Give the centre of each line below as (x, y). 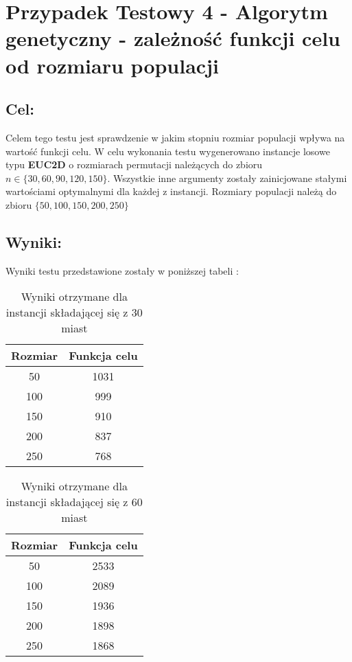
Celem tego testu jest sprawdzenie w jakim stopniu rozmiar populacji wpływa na (175, 137)
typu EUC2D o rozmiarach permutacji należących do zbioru (134, 164)
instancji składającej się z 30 (74, 312)
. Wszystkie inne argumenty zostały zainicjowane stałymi (227, 178)
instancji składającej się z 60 (74, 502)
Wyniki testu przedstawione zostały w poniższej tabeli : (122, 270)
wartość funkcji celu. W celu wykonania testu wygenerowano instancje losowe (168, 151)
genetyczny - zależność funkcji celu (173, 38)
